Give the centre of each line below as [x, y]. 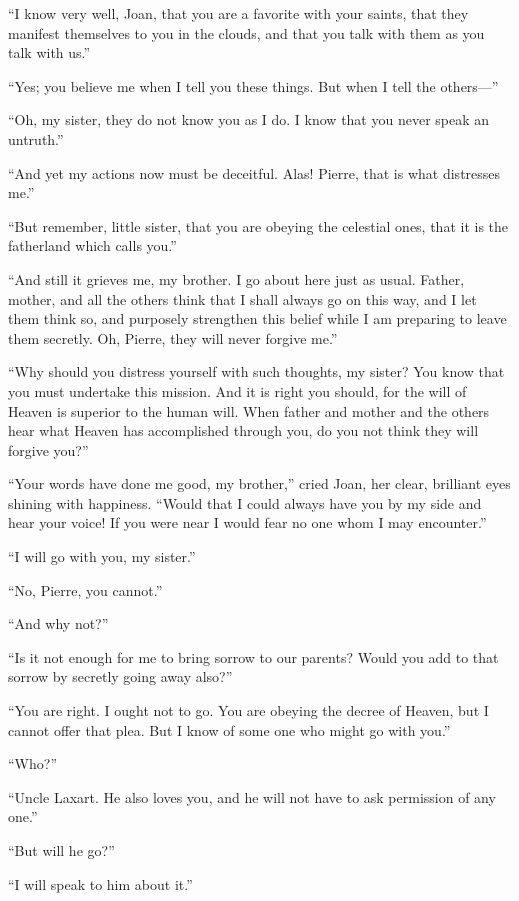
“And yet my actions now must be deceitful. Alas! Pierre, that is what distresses [254, 172]
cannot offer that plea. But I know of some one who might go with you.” [229, 729]
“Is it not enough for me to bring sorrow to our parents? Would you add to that [253, 656]
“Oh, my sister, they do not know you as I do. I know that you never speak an [249, 119]
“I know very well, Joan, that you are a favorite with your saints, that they [238, 13]
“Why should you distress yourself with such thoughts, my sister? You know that [256, 371]
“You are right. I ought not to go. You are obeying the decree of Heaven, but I [248, 710]
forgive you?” [48, 449]
